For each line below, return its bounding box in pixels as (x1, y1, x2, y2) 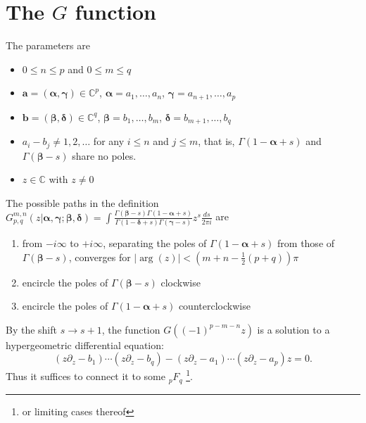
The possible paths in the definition (6, 195, 159, 210)
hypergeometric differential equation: (6, 337, 164, 352)
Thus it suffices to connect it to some (6, 369, 165, 384)
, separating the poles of (103, 236, 207, 251)
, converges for (68, 249, 131, 264)
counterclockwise (178, 298, 251, 313)
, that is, (198, 134, 235, 149)
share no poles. (72, 148, 137, 163)
